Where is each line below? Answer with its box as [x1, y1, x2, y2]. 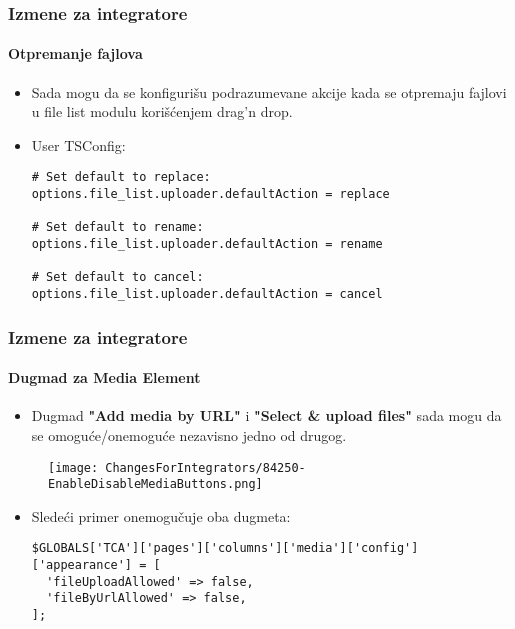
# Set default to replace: [31, 170, 211, 185]
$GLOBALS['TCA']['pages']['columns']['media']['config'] [31, 541, 419, 556]
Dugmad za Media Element [8, 367, 201, 388]
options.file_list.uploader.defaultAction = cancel [31, 287, 383, 302]
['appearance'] [31, 558, 133, 573]
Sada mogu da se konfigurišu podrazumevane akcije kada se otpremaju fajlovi [31, 81, 507, 102]
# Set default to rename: [31, 220, 204, 235]
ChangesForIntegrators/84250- [105, 460, 306, 475]
